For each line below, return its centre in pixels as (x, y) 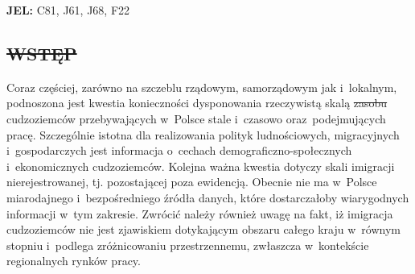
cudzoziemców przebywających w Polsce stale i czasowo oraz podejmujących (196, 118)
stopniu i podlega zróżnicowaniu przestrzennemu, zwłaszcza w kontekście (188, 245)
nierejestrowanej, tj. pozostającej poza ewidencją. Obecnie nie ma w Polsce (192, 182)
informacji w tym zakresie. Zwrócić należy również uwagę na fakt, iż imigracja (200, 213)
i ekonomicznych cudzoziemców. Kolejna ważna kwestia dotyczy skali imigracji (201, 166)
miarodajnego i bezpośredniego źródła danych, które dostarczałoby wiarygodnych (208, 197)
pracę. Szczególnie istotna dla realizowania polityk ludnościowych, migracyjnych (203, 134)
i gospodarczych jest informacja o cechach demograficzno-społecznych (179, 150)
